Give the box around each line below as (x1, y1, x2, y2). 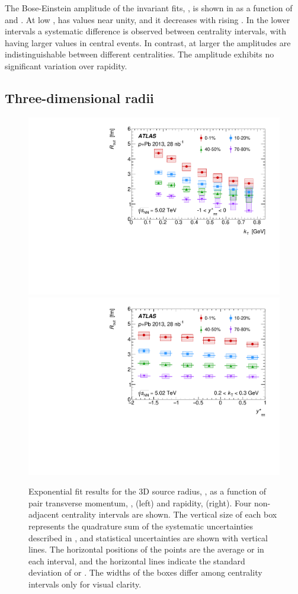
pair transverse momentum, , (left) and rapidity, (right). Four (28, 496, 252, 509)
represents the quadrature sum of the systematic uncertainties (28, 520, 254, 532)
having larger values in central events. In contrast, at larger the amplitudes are (5, 36, 291, 49)
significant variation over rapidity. (5, 59, 127, 72)
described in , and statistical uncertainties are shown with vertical (28, 531, 268, 544)
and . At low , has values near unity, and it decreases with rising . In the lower (5, 13, 290, 25)
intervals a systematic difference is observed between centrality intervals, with (5, 25, 287, 37)
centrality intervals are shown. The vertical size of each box (61, 508, 277, 521)
